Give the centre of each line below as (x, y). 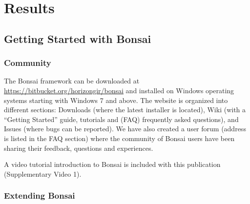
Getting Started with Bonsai (78, 38)
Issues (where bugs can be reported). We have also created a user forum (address (125, 129)
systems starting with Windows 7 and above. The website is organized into (116, 100)
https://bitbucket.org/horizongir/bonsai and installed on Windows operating (119, 90)
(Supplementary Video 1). (43, 173)
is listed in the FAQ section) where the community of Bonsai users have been (119, 138)
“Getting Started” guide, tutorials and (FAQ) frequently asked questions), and (121, 119)
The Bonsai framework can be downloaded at (72, 81)
